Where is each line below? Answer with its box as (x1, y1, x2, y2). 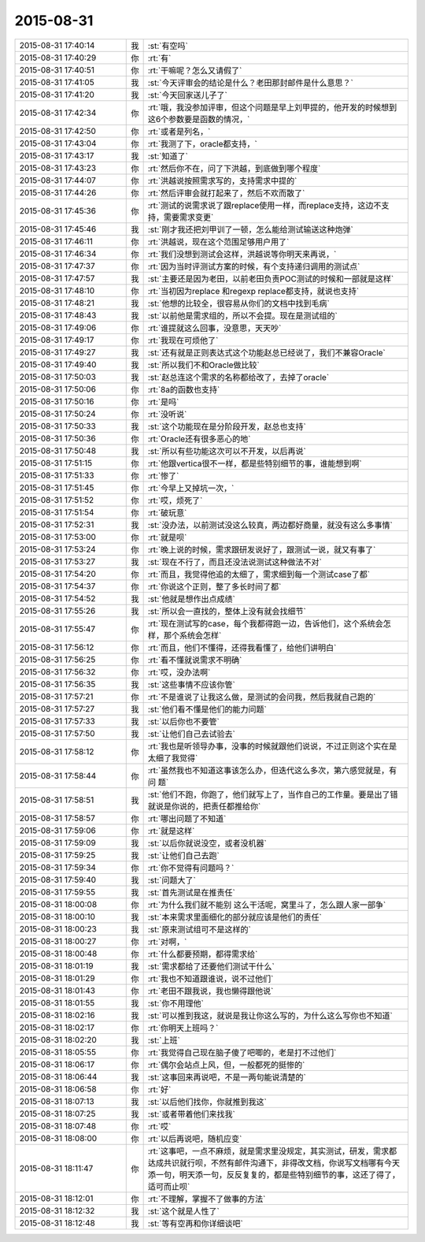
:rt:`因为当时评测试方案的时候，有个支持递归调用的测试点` (147, 261, 360, 272)
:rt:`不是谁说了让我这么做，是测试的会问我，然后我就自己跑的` (147, 691, 376, 702)
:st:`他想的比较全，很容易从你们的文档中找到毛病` (147, 298, 330, 309)
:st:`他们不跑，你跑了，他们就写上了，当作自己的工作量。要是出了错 (147, 789, 398, 800)
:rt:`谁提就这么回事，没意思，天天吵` (147, 322, 282, 333)
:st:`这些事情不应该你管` (147, 679, 235, 690)
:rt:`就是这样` (147, 825, 195, 836)
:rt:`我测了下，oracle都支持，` (147, 138, 257, 149)
